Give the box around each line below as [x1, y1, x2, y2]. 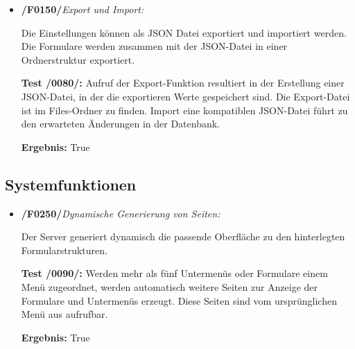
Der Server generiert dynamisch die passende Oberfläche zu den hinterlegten [21, 229, 345, 244]
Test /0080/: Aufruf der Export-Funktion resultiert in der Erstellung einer [21, 75, 345, 90]
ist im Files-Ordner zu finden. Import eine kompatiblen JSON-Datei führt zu [21, 102, 348, 117]
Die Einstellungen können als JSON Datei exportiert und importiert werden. [21, 25, 347, 39]
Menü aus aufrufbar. [21, 307, 108, 321]
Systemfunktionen [5, 173, 137, 195]
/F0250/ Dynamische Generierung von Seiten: [21, 206, 220, 220]
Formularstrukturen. [21, 242, 107, 257]
